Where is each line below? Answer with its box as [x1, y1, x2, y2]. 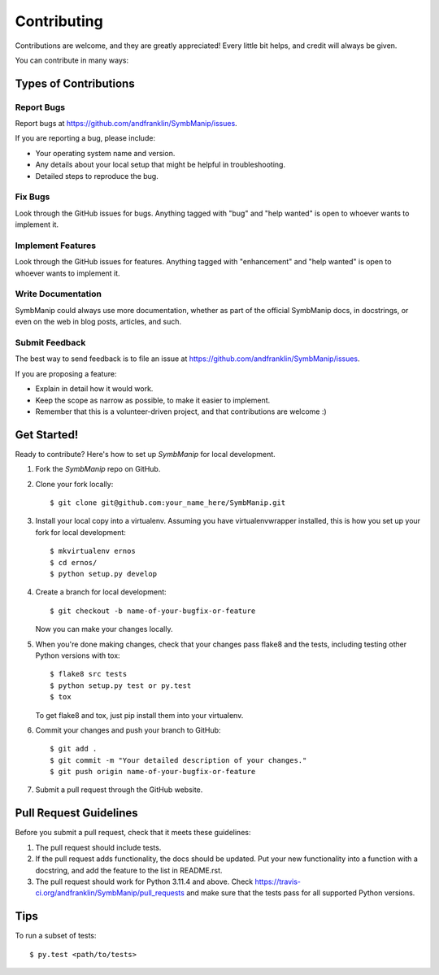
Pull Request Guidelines [15, 806, 138, 820]
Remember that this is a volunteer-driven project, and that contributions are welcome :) [35, 407, 327, 416]
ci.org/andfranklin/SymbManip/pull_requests [35, 888, 185, 898]
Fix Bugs [15, 191, 50, 202]
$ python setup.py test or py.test [50, 681, 192, 690]
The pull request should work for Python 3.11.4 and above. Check [35, 877, 254, 886]
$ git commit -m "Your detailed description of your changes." [50, 755, 307, 764]
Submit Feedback [15, 337, 86, 349]
